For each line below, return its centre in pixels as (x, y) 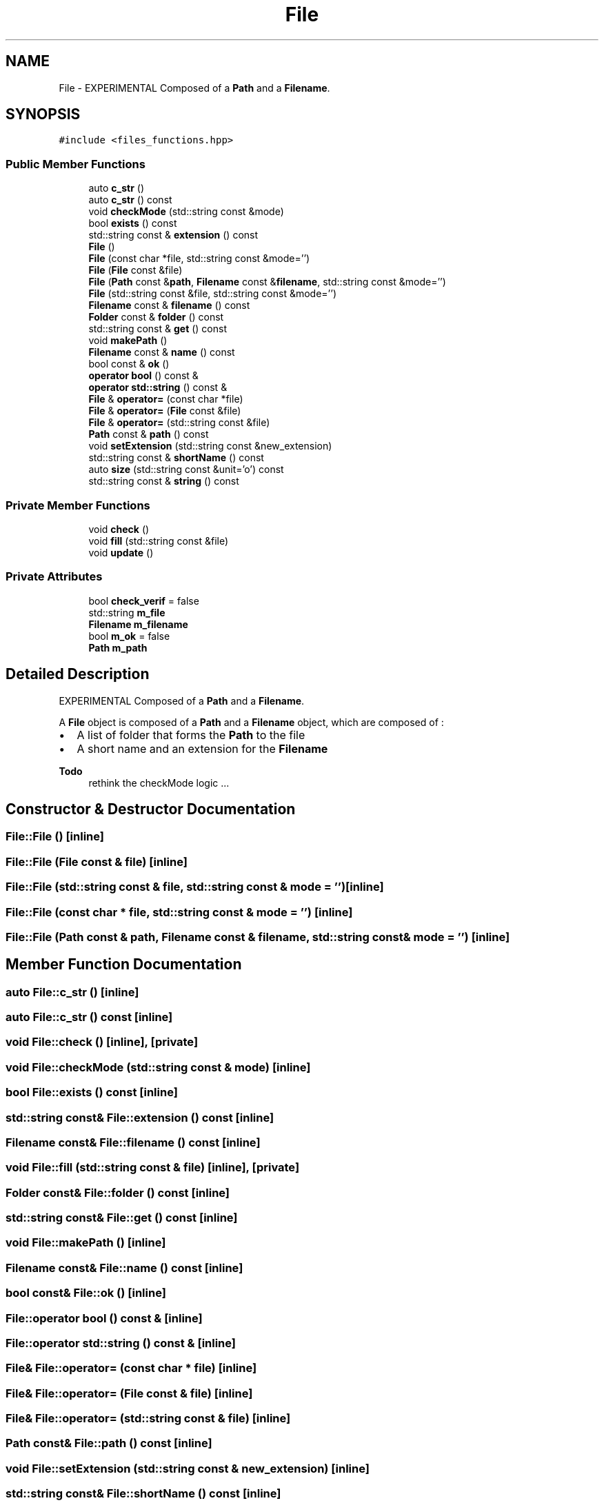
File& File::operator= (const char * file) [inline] (131, 1368)
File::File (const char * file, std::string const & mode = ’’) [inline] (179, 912)
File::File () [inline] (55, 837)
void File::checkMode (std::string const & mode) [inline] (158, 1067)
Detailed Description (78, 674)
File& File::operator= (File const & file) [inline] (129, 1393)
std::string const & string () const (164, 481)
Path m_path (118, 647)
